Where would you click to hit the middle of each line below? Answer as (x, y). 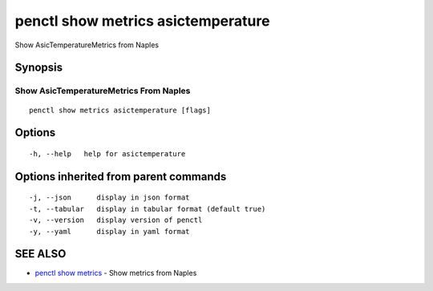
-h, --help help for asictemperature (107, 154)
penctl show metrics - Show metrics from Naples (116, 273)
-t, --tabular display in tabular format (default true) (148, 209)
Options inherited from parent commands (121, 176)
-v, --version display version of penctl (116, 220)
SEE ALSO (40, 254)
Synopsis (39, 68)
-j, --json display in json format (109, 198)
